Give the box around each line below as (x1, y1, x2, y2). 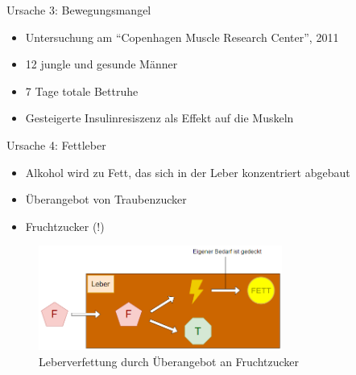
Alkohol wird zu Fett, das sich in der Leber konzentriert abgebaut (25, 163, 350, 180)
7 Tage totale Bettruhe (25, 82, 139, 99)
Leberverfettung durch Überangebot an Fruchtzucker (39, 352, 300, 369)
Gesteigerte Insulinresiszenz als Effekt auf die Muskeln (25, 109, 294, 126)
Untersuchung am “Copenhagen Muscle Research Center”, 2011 (25, 28, 339, 45)
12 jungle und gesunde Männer (25, 56, 178, 72)
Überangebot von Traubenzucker (25, 191, 187, 208)
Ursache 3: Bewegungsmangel (6, 2, 151, 18)
